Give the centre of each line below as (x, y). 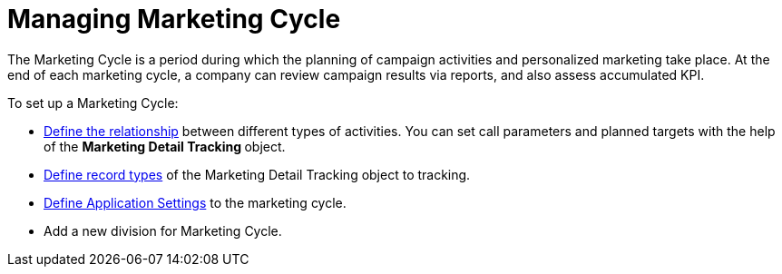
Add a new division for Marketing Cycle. (163, 230)
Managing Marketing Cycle (174, 19)
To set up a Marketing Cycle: (93, 103)
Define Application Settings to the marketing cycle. (195, 202)
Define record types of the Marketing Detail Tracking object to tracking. (257, 174)
